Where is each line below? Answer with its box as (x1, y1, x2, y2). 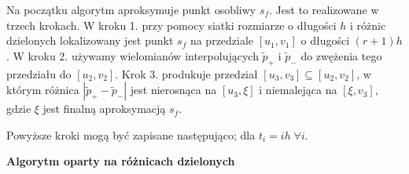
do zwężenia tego (300, 47, 382, 63)
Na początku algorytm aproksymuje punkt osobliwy (6, 2, 256, 17)
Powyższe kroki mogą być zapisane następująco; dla (6, 126, 256, 143)
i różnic (350, 16, 386, 33)
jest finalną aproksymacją (42, 100, 166, 117)
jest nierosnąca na (130, 82, 217, 98)
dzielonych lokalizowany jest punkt (6, 32, 174, 49)
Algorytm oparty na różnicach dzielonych (6, 153, 235, 169)
